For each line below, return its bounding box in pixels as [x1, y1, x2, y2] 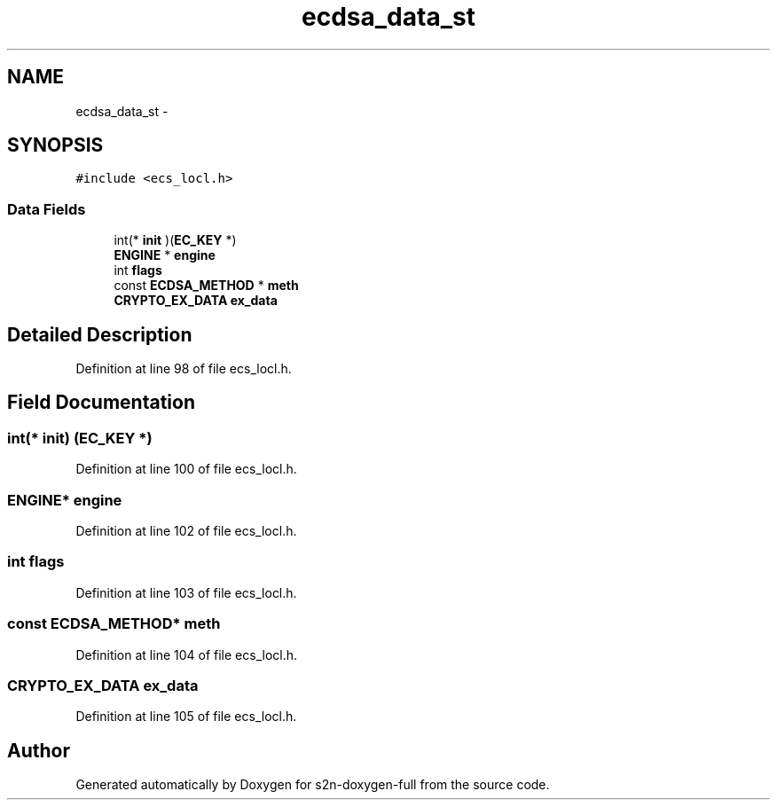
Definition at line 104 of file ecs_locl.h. [75, 646, 298, 662]
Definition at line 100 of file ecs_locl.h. [75, 461, 297, 477]
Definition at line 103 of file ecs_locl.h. [75, 584, 297, 600]
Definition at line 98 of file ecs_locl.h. [75, 361, 292, 377]
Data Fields [7, 200, 86, 218]
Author [7, 739, 70, 762]
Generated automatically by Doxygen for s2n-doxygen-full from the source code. [75, 777, 550, 793]
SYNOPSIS [7, 134, 104, 157]
